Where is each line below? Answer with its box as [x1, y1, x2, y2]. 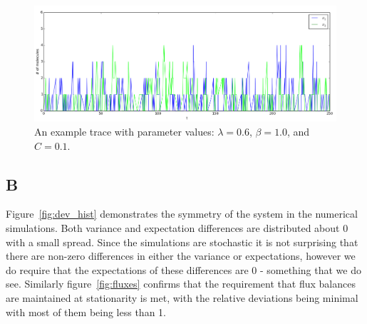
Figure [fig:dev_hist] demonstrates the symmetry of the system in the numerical [6, 206, 358, 221]
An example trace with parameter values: [34, 124, 214, 139]
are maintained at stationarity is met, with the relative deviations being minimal [6, 290, 358, 305]
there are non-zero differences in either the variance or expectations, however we [6, 248, 356, 263]
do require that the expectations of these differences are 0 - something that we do [6, 262, 361, 277]
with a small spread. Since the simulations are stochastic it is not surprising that [6, 234, 358, 249]
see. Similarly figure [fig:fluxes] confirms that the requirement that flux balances [6, 276, 356, 291]
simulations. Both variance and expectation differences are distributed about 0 [6, 221, 348, 236]
